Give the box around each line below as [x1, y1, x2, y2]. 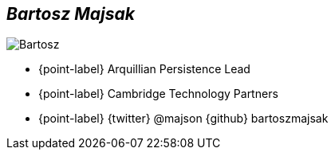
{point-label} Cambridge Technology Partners [38, 87, 278, 101]
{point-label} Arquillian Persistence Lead [38, 62, 250, 76]
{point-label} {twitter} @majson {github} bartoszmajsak [38, 111, 329, 126]
